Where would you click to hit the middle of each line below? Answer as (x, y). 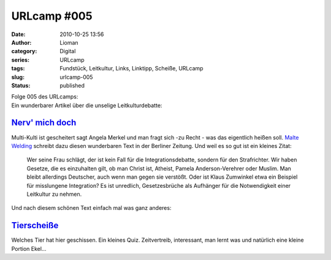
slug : (18, 77)
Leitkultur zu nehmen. (54, 194)
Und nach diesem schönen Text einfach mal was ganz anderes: (91, 208)
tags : (18, 69)
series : (21, 60)
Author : (21, 42)
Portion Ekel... (29, 248)
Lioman (69, 42)
